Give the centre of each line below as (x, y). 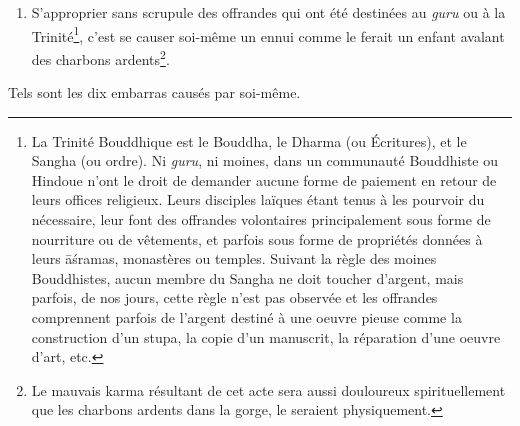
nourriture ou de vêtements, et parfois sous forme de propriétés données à (257, 238)
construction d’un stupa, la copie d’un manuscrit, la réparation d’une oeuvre (266, 336)
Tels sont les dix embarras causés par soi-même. (154, 92)
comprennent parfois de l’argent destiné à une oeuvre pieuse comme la (246, 317)
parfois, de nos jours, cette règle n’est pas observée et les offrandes (234, 297)
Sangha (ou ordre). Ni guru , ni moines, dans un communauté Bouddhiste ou (265, 160)
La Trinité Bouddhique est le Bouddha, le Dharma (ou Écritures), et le (249, 140)
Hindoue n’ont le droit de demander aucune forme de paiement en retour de (264, 179)
